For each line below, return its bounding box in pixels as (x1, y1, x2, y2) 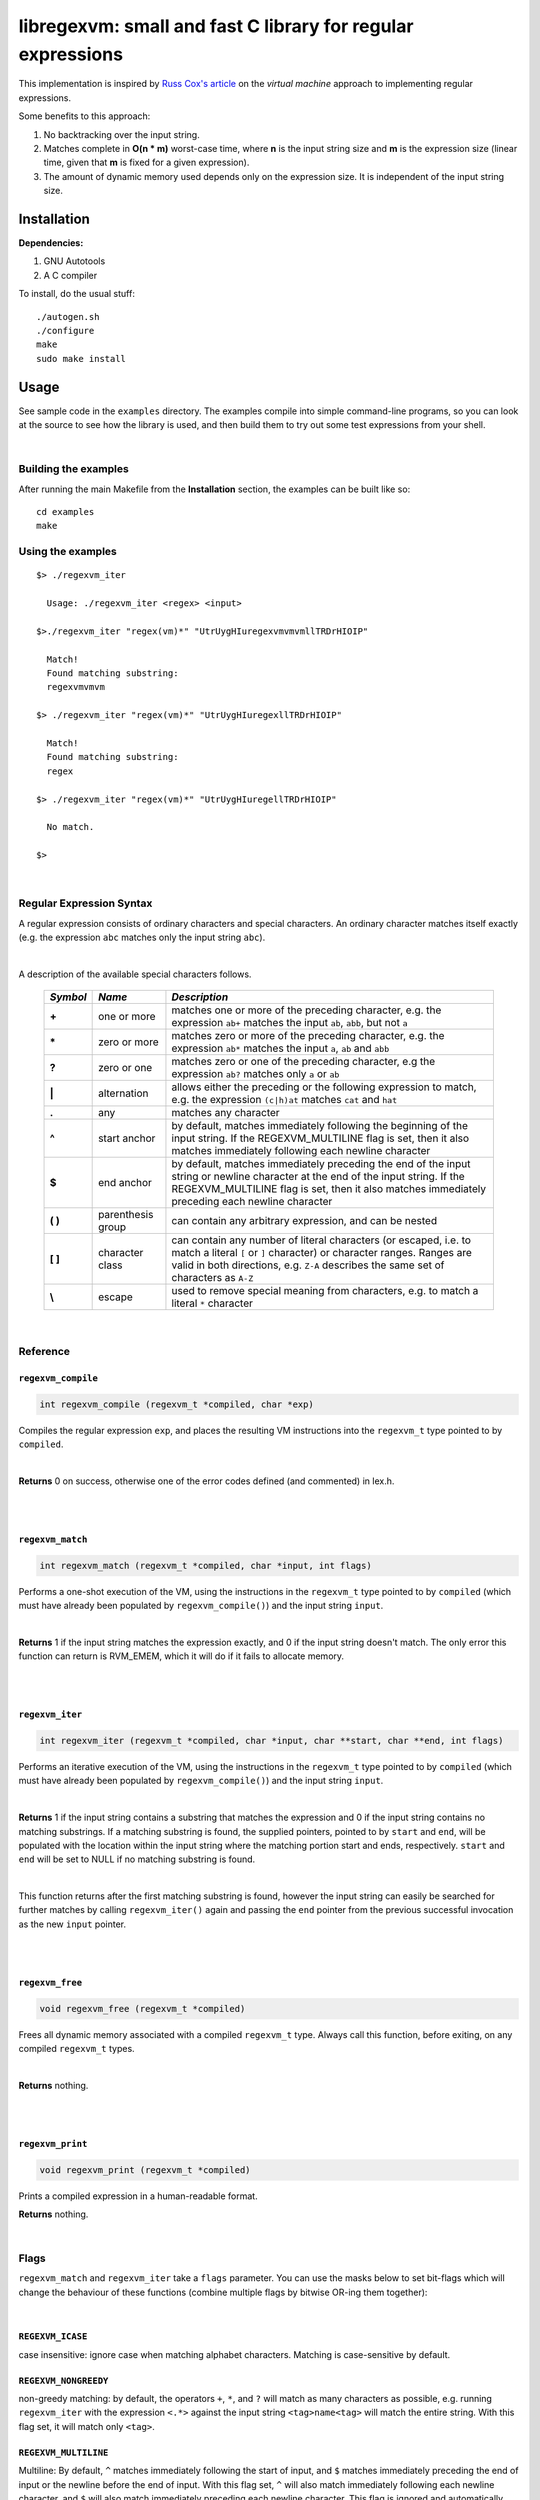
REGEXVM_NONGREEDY (18, 2375, 109, 2386)
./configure (36, 325, 95, 336)
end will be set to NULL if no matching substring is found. (18, 1853, 256, 1865)
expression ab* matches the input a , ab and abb (171, 1041, 390, 1055)
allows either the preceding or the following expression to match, (171, 1080, 477, 1094)
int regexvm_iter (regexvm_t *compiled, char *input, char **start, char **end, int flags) (39, 1735, 504, 1746)
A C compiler (43, 269, 98, 281)
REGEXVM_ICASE (18, 2331, 88, 2342)
